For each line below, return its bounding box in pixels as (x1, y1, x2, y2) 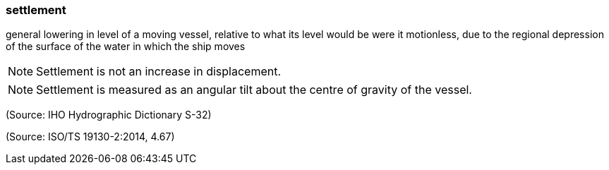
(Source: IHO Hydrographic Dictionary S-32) (6, 109, 212, 121)
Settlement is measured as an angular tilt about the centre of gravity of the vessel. (36, 83, 472, 97)
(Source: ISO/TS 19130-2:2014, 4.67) (6, 130, 175, 143)
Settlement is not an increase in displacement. (36, 64, 282, 79)
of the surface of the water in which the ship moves (6, 40, 246, 53)
